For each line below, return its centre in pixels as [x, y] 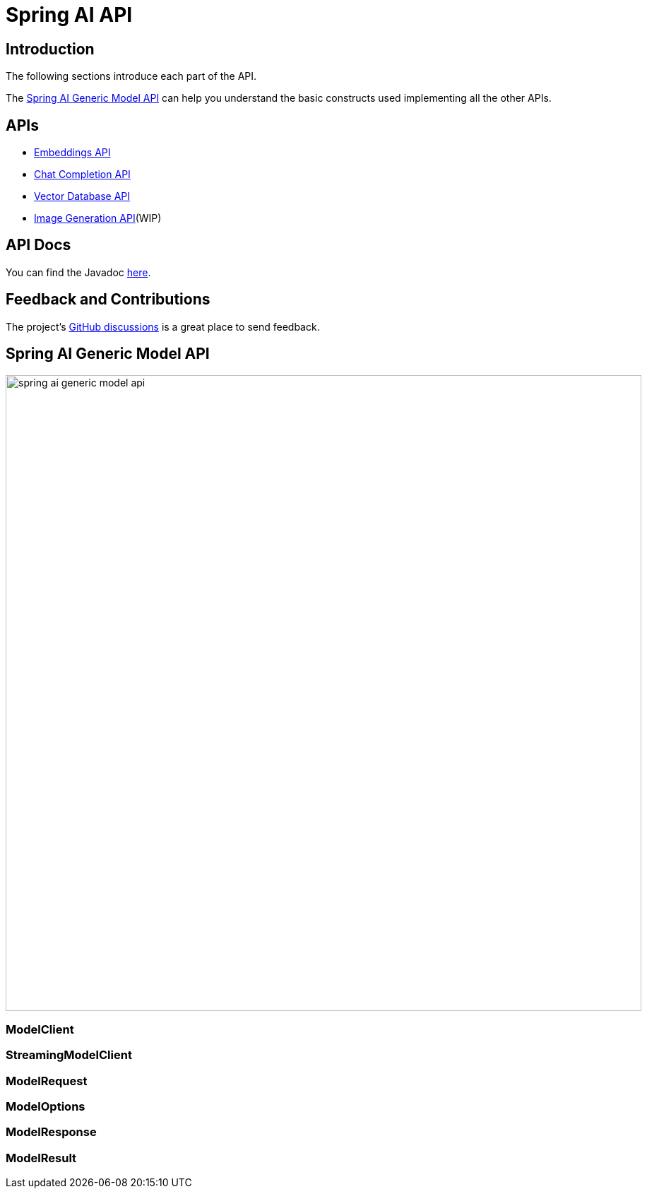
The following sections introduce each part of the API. [131, 76]
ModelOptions [46, 1107]
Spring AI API [69, 15]
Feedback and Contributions [108, 300]
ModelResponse [51, 1132]
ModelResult [41, 1158]
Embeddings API [72, 153]
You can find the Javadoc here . [78, 272]
